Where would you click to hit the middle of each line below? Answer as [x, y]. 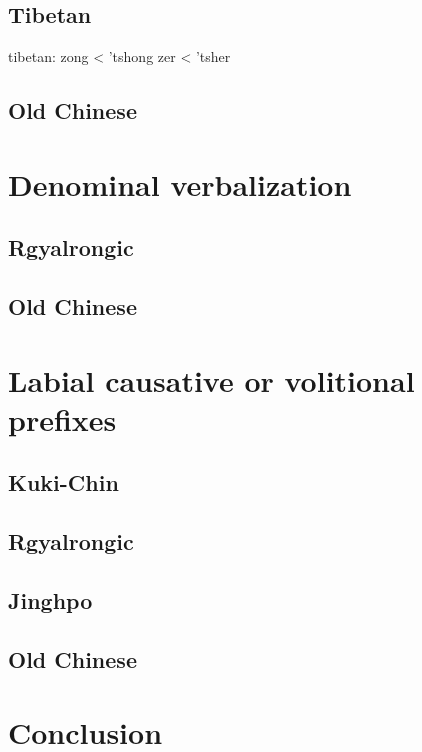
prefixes [62, 418]
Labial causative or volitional [211, 379]
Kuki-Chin [63, 482]
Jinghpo [50, 600]
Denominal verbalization [180, 183]
